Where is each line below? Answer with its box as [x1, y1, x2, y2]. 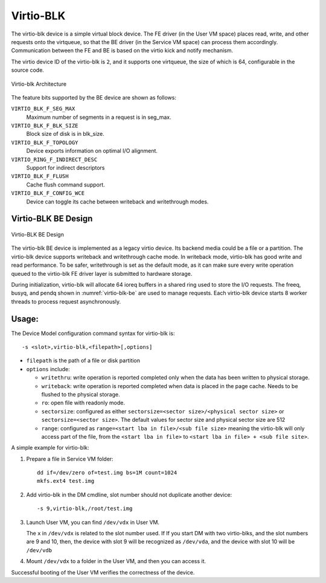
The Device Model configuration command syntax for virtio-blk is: [11, 330, 175, 337]
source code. [11, 66, 45, 74]
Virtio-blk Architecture [11, 80, 66, 88]
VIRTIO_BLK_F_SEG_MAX [11, 106, 75, 112]
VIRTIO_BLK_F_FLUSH [11, 173, 69, 180]
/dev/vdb [26, 547, 53, 553]
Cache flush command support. [26, 181, 105, 188]
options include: [26, 365, 71, 372]
